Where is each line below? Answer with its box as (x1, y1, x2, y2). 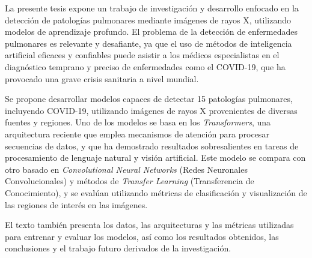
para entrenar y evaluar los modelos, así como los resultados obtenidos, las (5, 230, 279, 242)
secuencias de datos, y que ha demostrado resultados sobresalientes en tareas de (5, 139, 299, 152)
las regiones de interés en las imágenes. (5, 198, 148, 211)
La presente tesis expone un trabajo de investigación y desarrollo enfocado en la (5, 2, 299, 14)
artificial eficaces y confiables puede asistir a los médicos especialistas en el (5, 49, 280, 61)
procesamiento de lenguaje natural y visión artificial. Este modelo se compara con (5, 151, 306, 164)
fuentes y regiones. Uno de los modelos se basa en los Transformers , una (5, 116, 271, 128)
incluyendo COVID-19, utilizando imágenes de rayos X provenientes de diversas (5, 104, 298, 116)
